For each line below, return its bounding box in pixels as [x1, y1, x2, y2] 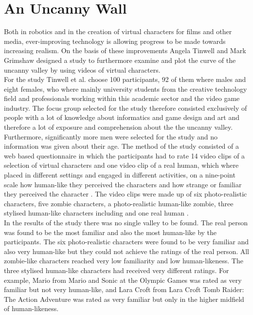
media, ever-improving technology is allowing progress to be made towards [4, 36, 226, 46]
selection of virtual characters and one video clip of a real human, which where [4, 160, 239, 170]
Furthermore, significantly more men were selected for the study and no [4, 131, 217, 141]
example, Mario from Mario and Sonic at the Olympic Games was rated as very [4, 275, 242, 285]
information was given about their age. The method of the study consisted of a [4, 141, 239, 151]
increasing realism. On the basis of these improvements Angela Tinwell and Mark [4, 45, 246, 56]
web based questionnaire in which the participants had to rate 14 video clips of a [4, 150, 245, 160]
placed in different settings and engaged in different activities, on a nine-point [4, 170, 235, 180]
